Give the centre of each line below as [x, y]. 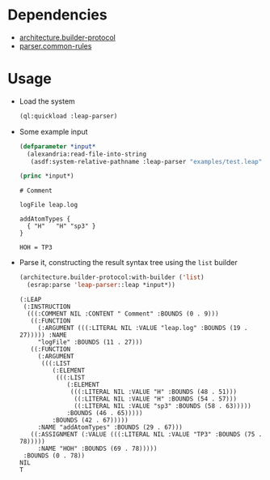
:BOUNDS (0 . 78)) [54, 456]
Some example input [53, 131]
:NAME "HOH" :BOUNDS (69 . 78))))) [97, 448]
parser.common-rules [55, 45]
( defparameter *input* [57, 146]
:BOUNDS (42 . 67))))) [90, 420]
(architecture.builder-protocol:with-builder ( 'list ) [112, 277]
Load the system [47, 101]
